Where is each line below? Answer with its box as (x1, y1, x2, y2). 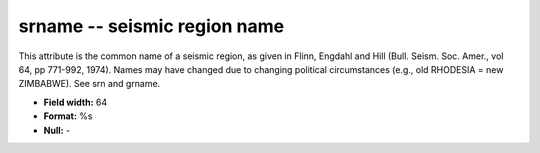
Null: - (43, 124, 71, 136)
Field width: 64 (43, 96, 108, 108)
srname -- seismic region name (18, 15, 285, 37)
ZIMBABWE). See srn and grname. (18, 78, 161, 90)
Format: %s (43, 110, 93, 122)
